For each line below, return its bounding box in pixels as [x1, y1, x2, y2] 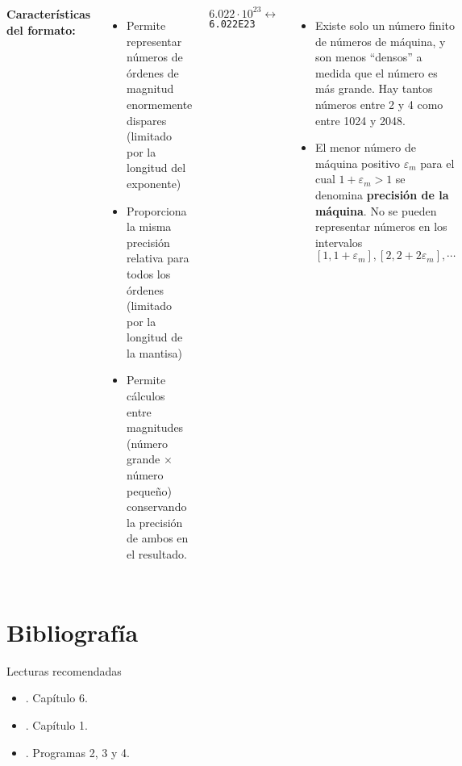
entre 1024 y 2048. [314, 111, 406, 128]
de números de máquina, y [314, 32, 446, 49]
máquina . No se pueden [314, 202, 437, 219]
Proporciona [127, 202, 187, 219]
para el [420, 154, 455, 171]
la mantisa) [127, 344, 182, 361]
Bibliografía [6, 615, 139, 648]
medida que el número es [314, 64, 438, 81]
